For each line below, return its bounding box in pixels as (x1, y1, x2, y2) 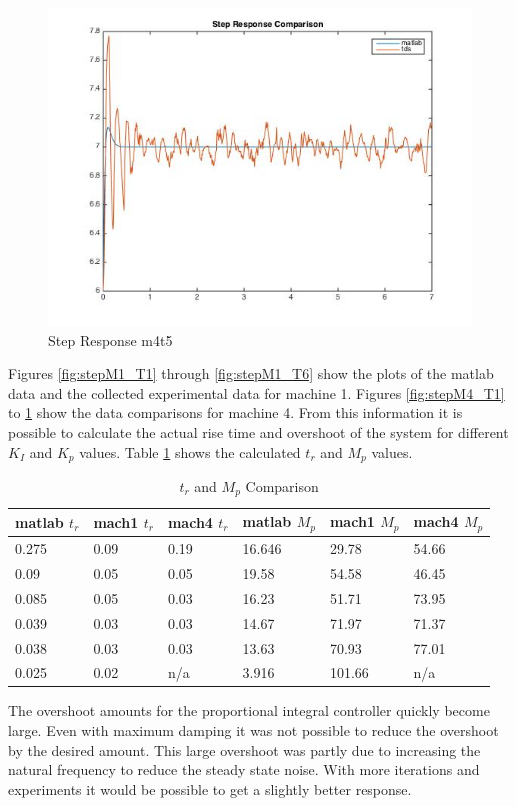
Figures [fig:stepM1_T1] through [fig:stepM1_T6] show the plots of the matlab (8, 363, 494, 384)
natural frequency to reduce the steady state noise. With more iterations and (8, 759, 480, 780)
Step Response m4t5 (48, 329, 173, 350)
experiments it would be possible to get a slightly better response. (8, 778, 412, 799)
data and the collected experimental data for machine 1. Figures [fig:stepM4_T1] (8, 382, 505, 403)
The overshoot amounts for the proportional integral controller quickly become (8, 700, 490, 721)
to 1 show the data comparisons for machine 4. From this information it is (8, 402, 463, 423)
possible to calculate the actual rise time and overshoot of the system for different (8, 421, 509, 442)
